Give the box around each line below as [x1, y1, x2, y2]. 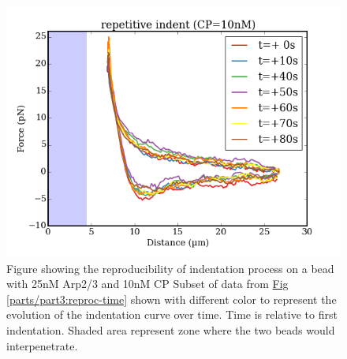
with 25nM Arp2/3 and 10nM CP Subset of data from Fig [6, 275, 289, 292]
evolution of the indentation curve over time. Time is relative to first [6, 306, 338, 323]
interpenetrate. [6, 337, 78, 353]
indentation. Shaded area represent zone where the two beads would [6, 321, 335, 338]
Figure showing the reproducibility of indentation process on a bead [6, 260, 334, 276]
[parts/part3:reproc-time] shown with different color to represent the [6, 290, 337, 307]
